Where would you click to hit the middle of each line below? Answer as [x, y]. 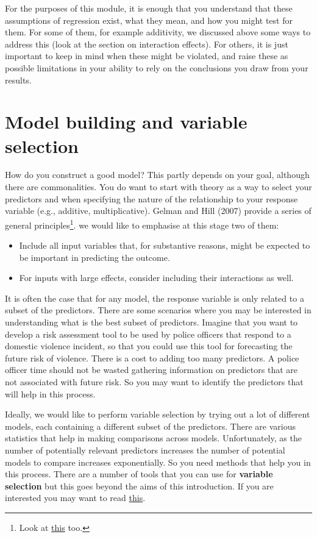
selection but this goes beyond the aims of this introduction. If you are [139, 485]
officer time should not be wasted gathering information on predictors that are [151, 370]
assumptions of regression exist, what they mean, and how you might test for [149, 20]
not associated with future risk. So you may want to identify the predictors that [154, 382]
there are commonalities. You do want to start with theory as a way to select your [158, 187]
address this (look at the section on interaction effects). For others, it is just [147, 44]
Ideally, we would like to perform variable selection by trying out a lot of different [158, 414]
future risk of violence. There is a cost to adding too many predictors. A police [152, 357]
